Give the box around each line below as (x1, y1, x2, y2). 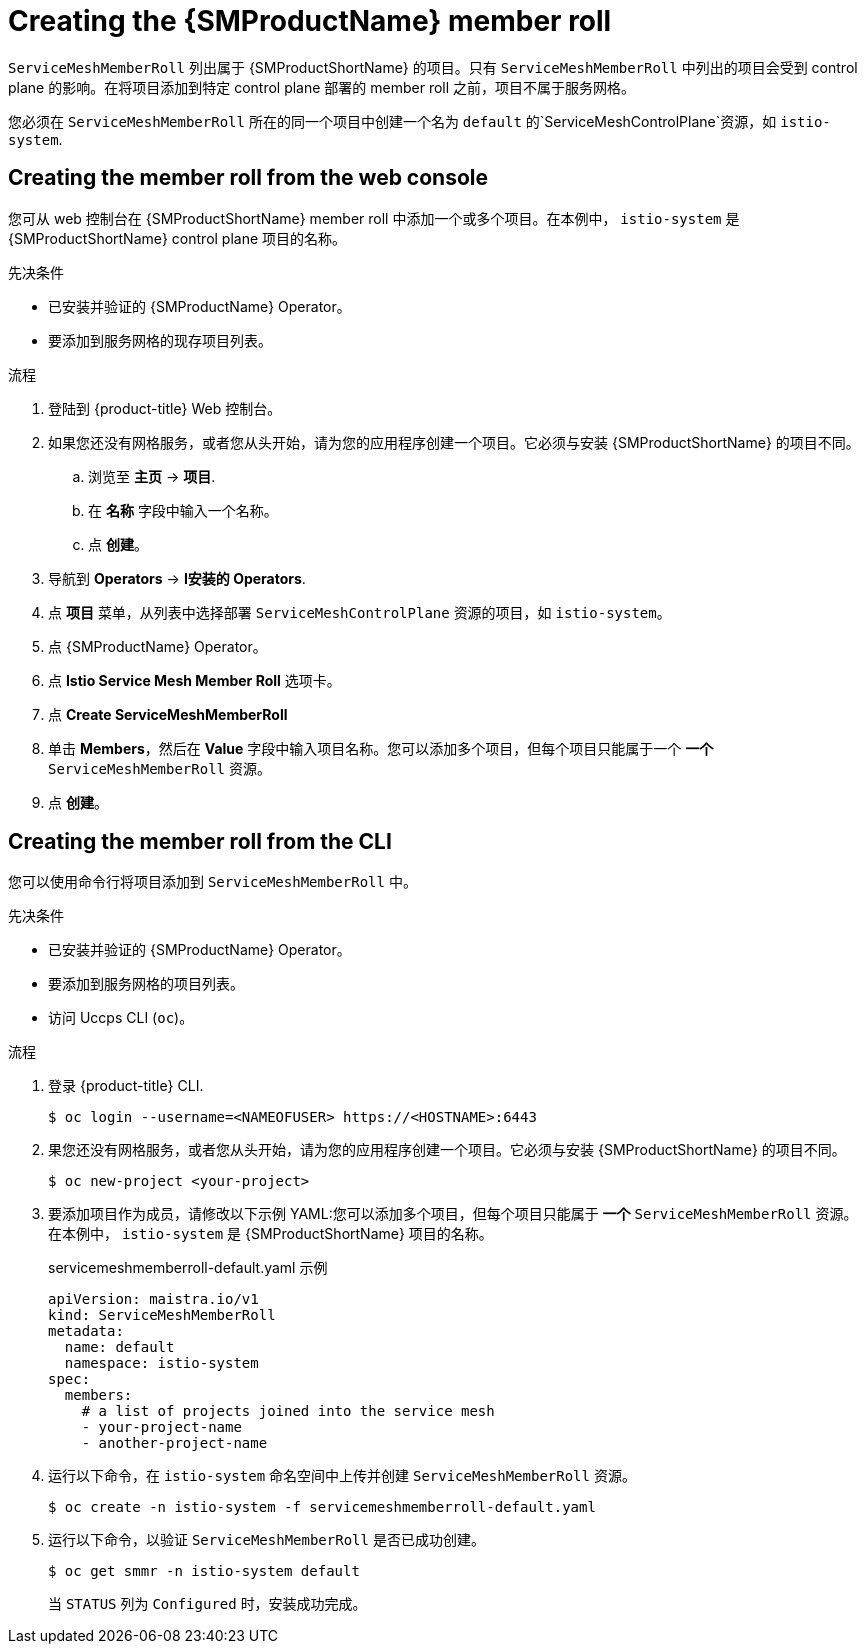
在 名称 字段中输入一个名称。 (88, 501, 278, 519)
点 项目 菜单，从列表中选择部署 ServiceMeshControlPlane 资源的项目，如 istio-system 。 (48, 603, 671, 621)
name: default (64, 1339, 175, 1356)
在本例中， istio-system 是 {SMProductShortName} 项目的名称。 (48, 1225, 493, 1243)
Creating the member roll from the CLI (8, 829, 392, 855)
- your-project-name (81, 1419, 242, 1436)
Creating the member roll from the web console (8, 165, 489, 191)
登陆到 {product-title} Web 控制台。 (48, 399, 282, 417)
